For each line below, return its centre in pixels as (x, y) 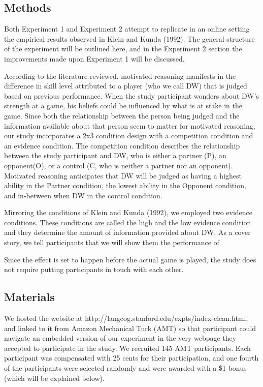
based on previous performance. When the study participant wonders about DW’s (132, 95)
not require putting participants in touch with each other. (94, 269)
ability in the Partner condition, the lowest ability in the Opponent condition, (125, 185)
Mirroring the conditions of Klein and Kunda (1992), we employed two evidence (128, 212)
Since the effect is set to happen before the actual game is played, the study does (130, 259)
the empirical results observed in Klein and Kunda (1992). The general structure (129, 38)
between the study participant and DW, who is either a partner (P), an (115, 155)
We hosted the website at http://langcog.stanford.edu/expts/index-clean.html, (126, 318)
